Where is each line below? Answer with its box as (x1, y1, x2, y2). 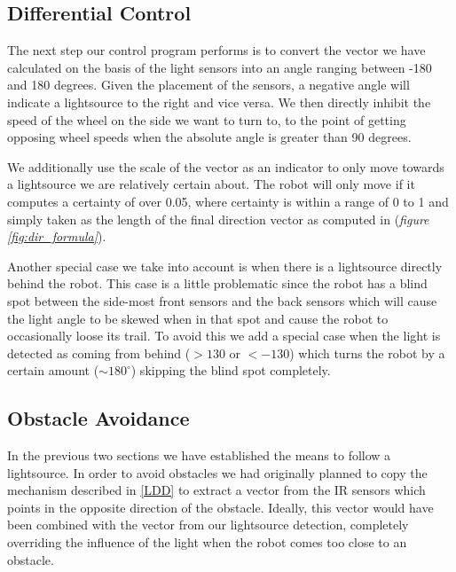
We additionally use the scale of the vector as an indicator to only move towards (7, 157, 444, 176)
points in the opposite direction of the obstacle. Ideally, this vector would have (7, 498, 434, 516)
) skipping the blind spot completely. (130, 361, 331, 380)
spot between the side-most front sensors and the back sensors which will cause (7, 291, 437, 310)
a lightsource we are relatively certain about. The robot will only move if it (7, 175, 415, 193)
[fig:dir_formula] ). (7, 227, 106, 246)
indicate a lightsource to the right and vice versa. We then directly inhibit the (7, 92, 431, 111)
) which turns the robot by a (289, 343, 445, 362)
